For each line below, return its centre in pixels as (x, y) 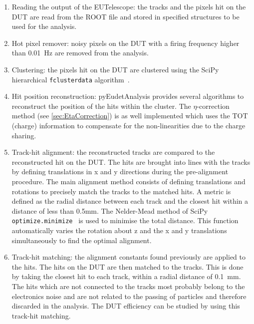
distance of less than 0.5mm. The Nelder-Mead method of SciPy (110, 210)
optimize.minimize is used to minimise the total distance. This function (125, 220)
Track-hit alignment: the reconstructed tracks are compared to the (113, 152)
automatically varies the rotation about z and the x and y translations (119, 230)
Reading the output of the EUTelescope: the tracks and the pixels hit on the (129, 6)
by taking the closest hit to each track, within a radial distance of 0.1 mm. (126, 276)
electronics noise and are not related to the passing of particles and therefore (129, 296)
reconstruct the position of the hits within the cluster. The (101, 106)
